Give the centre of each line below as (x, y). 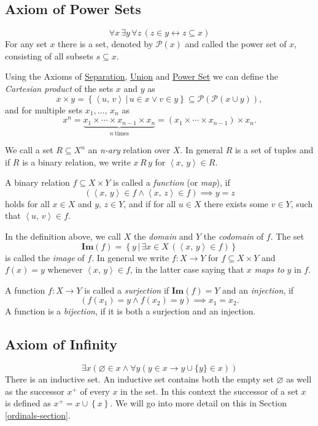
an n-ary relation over (129, 150)
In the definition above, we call (63, 236)
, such (302, 203)
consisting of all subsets (49, 55)
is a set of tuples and (274, 150)
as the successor (35, 391)
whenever (65, 269)
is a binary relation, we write (76, 162)
